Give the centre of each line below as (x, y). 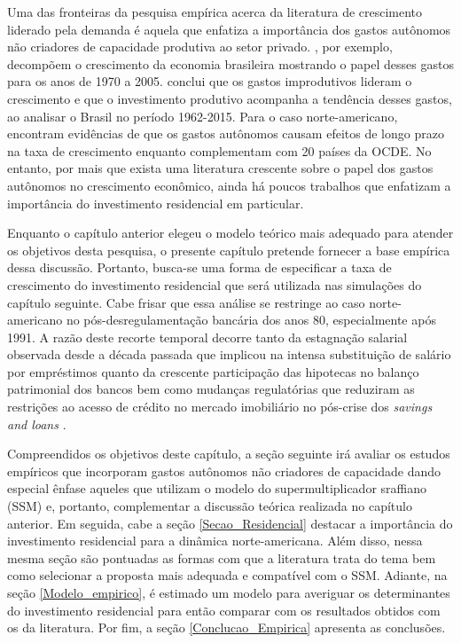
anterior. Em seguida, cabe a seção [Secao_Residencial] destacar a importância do (230, 523)
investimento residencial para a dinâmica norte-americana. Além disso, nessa (215, 541)
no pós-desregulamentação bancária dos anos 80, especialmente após (251, 320)
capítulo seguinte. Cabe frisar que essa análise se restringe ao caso (186, 302)
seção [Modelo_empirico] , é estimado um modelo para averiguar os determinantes (229, 592)
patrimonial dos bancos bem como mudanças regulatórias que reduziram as (211, 389)
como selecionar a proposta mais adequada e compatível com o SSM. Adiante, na (227, 575)
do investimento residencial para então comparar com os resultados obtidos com (224, 610)
